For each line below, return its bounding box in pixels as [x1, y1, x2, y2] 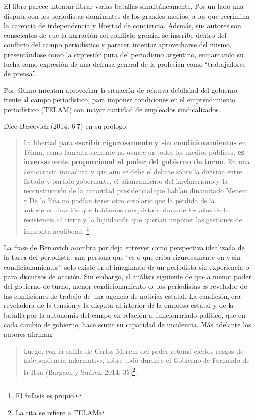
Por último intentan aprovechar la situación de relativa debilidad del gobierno [4, 85, 237, 95]
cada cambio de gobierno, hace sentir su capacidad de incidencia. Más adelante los [4, 319, 251, 330]
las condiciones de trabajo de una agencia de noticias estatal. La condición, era [4, 290, 241, 300]
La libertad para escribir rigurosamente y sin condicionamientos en [23, 137, 246, 148]
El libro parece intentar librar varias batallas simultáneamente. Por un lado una [4, 1, 244, 11]
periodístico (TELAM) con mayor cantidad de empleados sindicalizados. [4, 104, 221, 114]
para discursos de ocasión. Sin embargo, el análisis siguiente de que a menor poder [4, 271, 251, 281]
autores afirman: [4, 329, 53, 339]
